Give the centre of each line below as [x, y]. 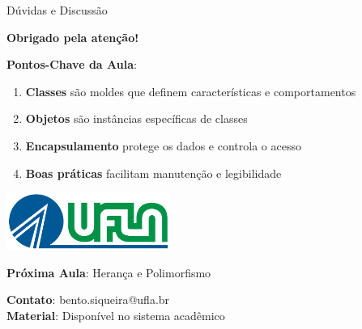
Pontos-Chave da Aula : [72, 64]
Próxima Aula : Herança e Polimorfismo [109, 272]
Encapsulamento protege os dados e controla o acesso [163, 145]
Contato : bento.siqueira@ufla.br [88, 299]
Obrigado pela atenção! [73, 37]
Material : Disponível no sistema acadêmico [116, 316]
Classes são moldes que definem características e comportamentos [191, 91]
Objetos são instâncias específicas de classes [136, 118]
